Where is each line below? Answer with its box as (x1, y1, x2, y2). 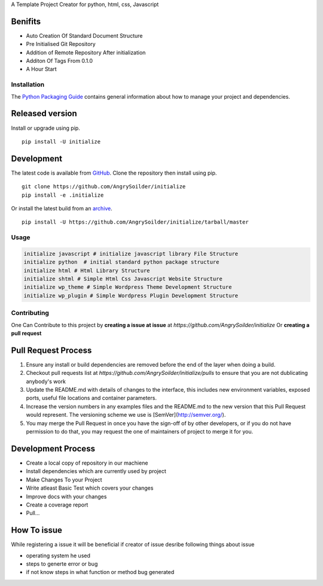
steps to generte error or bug (26, 560, 98, 567)
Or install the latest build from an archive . (11, 205, 113, 212)
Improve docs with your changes (26, 493, 107, 500)
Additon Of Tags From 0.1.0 (26, 57, 93, 65)
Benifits (11, 16, 41, 26)
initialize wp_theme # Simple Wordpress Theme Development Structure (23, 284, 232, 291)
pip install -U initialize (22, 138, 101, 145)
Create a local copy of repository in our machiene (26, 459, 148, 466)
